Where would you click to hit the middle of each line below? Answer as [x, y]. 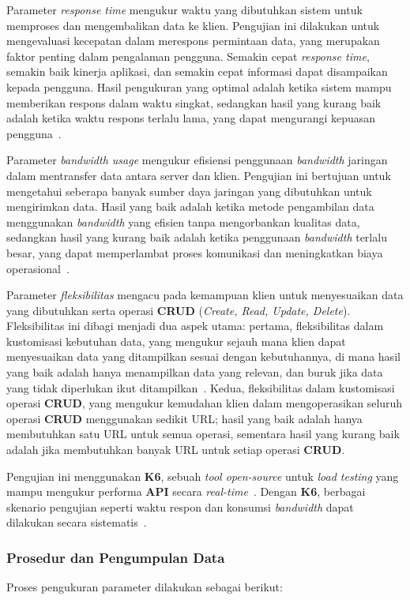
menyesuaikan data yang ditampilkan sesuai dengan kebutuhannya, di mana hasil [203, 356]
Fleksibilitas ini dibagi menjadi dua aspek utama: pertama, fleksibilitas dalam [195, 326]
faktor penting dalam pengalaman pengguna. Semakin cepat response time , [188, 56]
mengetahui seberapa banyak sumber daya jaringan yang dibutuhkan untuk [189, 191]
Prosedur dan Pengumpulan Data [116, 557]
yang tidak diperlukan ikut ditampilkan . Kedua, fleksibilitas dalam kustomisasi [201, 387]
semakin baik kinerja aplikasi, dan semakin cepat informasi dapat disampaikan [197, 71]
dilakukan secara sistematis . [77, 522]
